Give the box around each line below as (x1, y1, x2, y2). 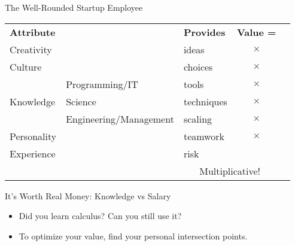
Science (66, 94, 96, 108)
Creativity (10, 42, 52, 56)
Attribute (10, 25, 56, 39)
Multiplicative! (199, 163, 261, 178)
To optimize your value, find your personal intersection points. (19, 229, 248, 242)
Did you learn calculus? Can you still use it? (19, 209, 182, 222)
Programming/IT (66, 77, 138, 91)
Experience (10, 146, 56, 160)
